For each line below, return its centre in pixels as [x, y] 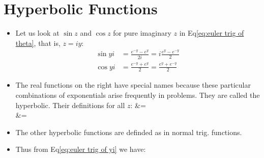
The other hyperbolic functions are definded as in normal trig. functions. [129, 132]
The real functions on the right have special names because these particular [133, 85]
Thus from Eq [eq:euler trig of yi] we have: [81, 149]
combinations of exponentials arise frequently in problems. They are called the [138, 95]
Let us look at [37, 33]
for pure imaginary [142, 33]
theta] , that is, [38, 43]
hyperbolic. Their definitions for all [70, 105]
